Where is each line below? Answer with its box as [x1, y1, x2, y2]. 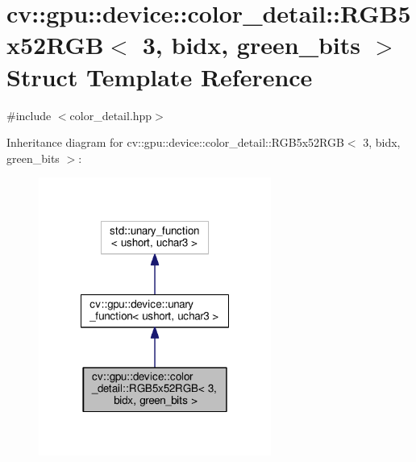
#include [6, 106, 52, 123]
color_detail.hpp [69, 106, 152, 123]
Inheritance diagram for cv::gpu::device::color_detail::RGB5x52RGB [6, 134, 344, 151]
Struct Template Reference [6, 60, 313, 93]
